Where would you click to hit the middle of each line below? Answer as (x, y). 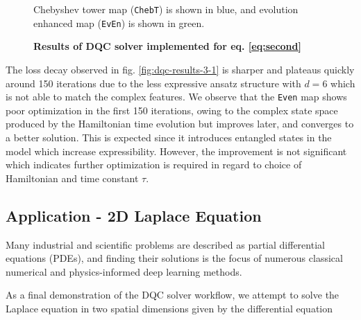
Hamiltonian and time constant (72, 178)
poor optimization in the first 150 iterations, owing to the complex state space (172, 110)
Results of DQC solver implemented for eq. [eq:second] (167, 46)
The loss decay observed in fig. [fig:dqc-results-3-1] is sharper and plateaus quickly (180, 69)
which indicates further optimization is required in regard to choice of (154, 165)
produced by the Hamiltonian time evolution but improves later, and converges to (180, 124)
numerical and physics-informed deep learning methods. (124, 271)
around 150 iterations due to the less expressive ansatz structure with (153, 83)
